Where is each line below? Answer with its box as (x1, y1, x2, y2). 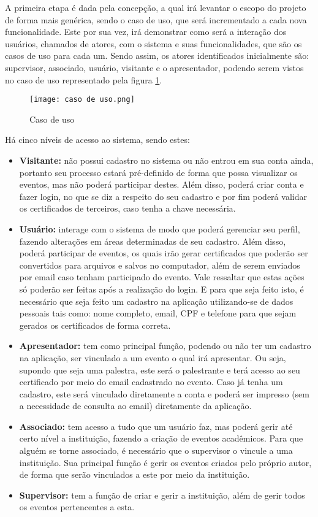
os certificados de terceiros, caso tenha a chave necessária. (19, 202, 236, 215)
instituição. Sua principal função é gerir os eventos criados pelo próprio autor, (19, 456, 312, 469)
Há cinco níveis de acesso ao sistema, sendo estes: (5, 133, 190, 146)
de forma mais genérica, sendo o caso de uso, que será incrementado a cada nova (5, 13, 307, 26)
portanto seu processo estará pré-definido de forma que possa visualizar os (19, 166, 298, 178)
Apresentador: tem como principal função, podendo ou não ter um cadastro (19, 339, 311, 352)
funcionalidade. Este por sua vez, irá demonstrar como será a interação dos (5, 25, 287, 38)
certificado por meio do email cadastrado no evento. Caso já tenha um (19, 375, 283, 388)
